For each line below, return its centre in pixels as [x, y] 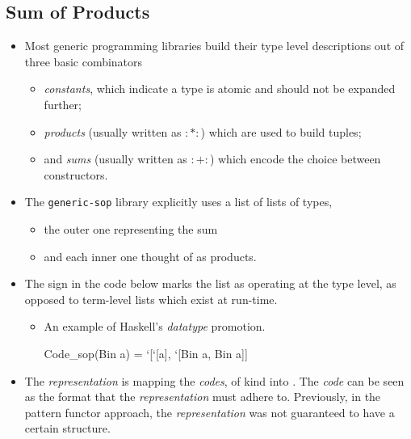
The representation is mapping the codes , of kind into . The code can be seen [214, 380]
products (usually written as [113, 131]
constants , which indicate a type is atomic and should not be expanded [220, 89]
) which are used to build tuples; [281, 131]
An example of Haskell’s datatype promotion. [155, 326]
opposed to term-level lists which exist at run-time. [151, 299]
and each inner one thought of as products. [150, 256]
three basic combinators [84, 61]
